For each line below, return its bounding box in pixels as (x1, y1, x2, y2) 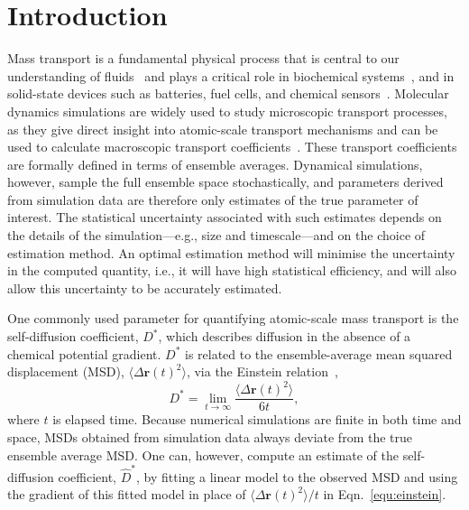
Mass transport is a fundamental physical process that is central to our (7, 49, 400, 68)
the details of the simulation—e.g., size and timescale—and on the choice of (7, 226, 426, 245)
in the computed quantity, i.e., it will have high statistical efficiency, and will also (7, 261, 457, 280)
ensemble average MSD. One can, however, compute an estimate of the (7, 445, 399, 464)
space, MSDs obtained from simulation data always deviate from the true (7, 427, 413, 446)
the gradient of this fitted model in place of (7, 485, 246, 504)
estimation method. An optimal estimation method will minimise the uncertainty (7, 243, 455, 262)
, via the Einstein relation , (186, 362, 338, 381)
